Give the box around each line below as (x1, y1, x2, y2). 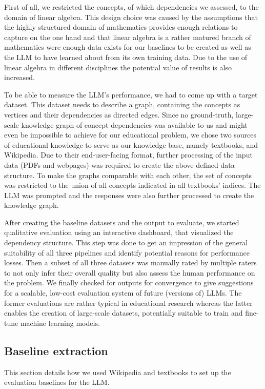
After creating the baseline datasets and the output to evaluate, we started (4, 217, 239, 227)
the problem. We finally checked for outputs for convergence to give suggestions (4, 277, 254, 288)
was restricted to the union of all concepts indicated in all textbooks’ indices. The (4, 180, 261, 190)
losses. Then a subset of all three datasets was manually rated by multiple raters (4, 257, 257, 268)
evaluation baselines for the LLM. (4, 377, 110, 387)
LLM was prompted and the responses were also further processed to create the (4, 189, 254, 200)
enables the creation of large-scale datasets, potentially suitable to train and (4, 307, 243, 318)
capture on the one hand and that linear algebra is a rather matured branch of (4, 31, 251, 42)
